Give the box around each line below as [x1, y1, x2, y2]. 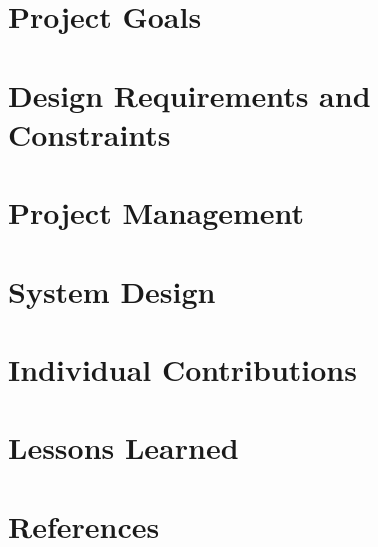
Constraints [8, 113, 171, 154]
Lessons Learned [8, 427, 239, 468]
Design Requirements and [8, 74, 371, 115]
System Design [8, 270, 216, 311]
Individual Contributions [8, 348, 357, 389]
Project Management [8, 192, 305, 233]
